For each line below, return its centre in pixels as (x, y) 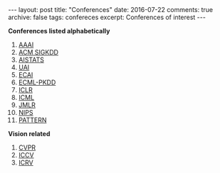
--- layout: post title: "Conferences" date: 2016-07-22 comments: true (111, 10)
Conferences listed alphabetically (59, 31)
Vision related (29, 134)
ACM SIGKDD (38, 52)
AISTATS (31, 60)
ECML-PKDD (37, 82)
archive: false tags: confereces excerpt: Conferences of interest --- (107, 17)
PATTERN (32, 120)
